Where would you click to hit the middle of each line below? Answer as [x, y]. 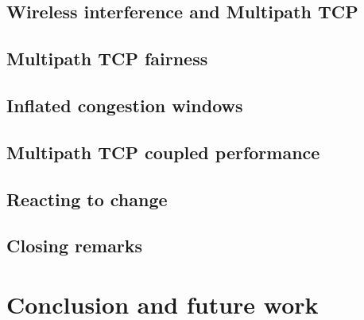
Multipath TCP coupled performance [163, 152]
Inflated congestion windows [125, 105]
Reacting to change [87, 199]
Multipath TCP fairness [107, 59]
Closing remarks [75, 246]
